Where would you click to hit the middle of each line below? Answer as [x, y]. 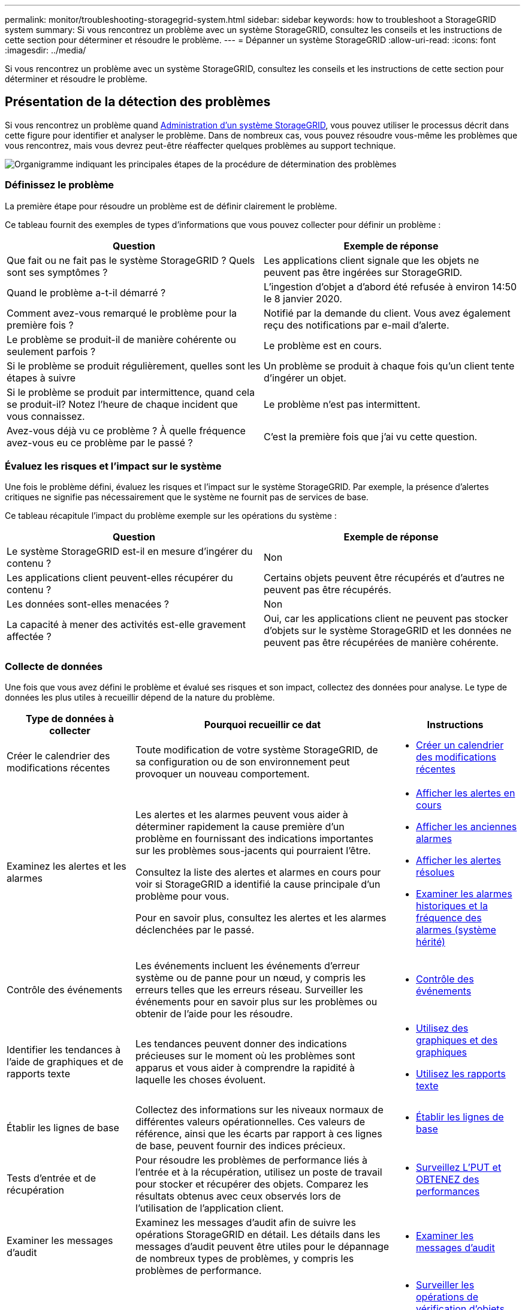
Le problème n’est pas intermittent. [342, 404]
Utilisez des [442, 1028]
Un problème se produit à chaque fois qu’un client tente [389, 366]
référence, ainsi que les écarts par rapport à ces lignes [259, 1134]
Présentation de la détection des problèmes [138, 102]
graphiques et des [457, 1040]
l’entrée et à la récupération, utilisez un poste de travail [259, 1172]
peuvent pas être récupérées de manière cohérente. [381, 643]
